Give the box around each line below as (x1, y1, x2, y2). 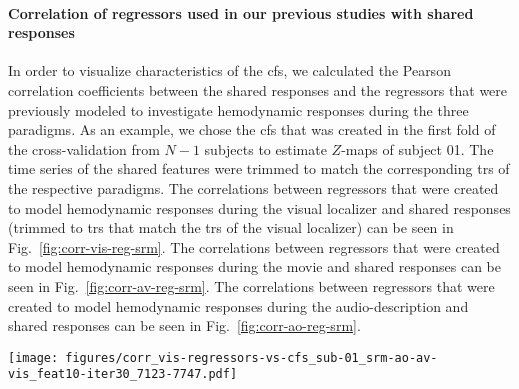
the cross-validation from (8, 138, 160, 159)
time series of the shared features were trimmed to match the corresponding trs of (8, 158, 510, 179)
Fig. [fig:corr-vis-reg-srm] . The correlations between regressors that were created (8, 236, 500, 257)
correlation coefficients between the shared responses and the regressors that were (8, 79, 508, 100)
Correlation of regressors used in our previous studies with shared (8, 2, 474, 23)
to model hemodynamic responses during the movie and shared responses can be (8, 256, 502, 277)
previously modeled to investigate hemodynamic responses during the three (8, 99, 469, 120)
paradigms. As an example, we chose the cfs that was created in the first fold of (8, 119, 496, 140)
